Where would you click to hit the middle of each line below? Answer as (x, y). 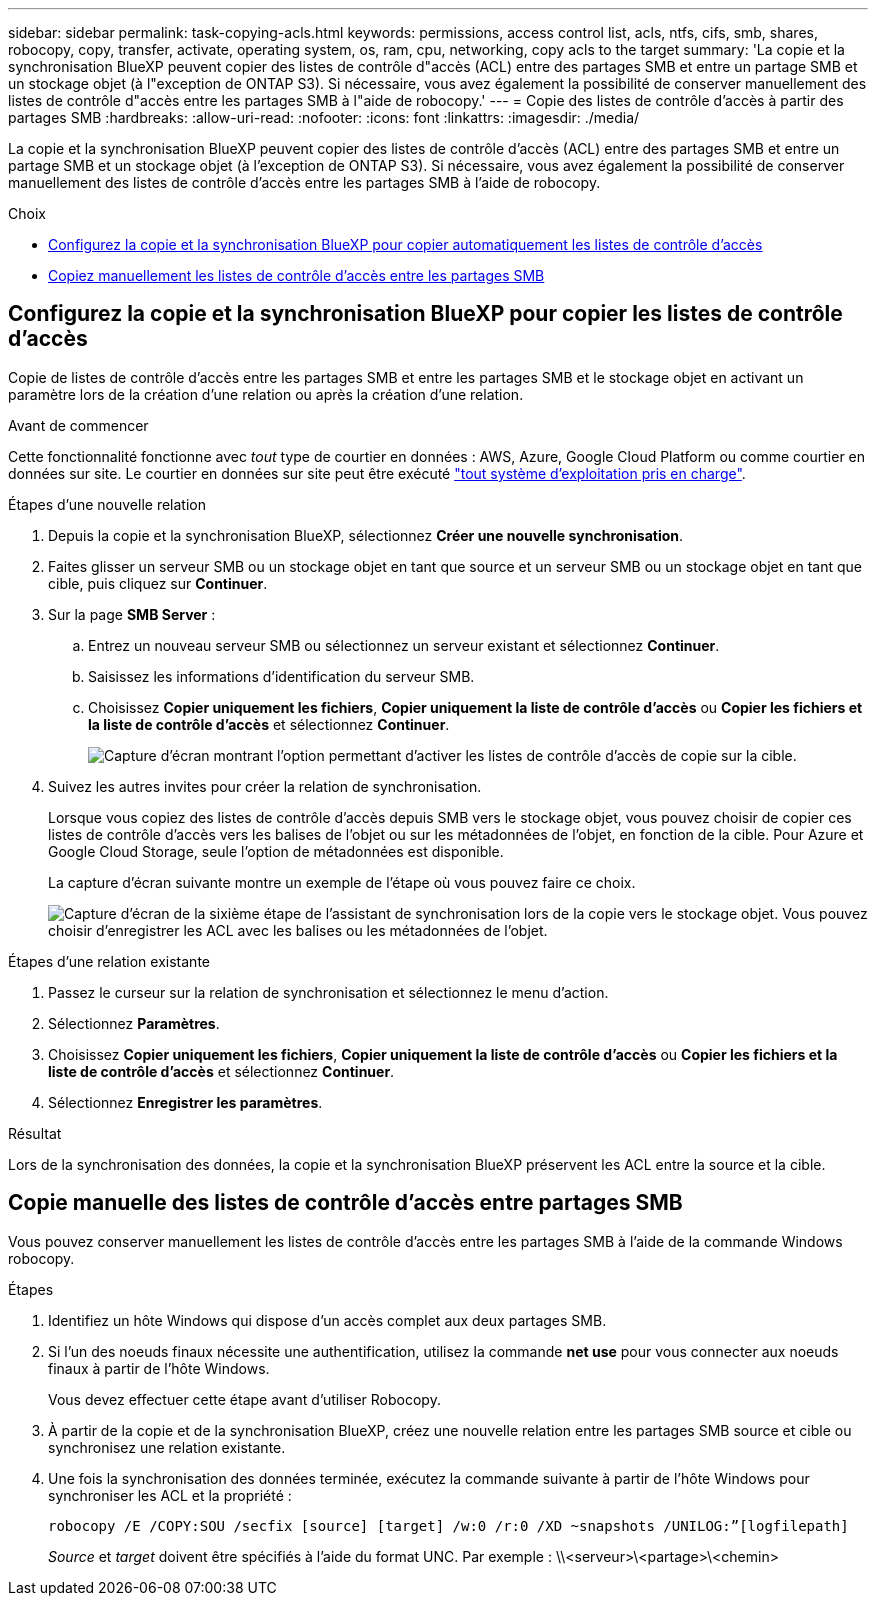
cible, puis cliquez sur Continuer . (158, 583)
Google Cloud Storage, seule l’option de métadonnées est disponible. (276, 851)
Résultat (35, 1133)
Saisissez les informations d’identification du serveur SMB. (281, 676)
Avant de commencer (78, 425)
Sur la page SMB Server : (132, 614)
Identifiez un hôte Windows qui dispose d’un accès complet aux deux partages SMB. (327, 1320)
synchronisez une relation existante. (167, 1447)
